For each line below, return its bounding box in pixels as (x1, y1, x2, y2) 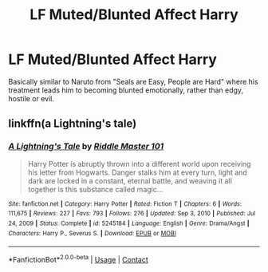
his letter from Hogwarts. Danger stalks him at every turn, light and (27, 168, 247, 177)
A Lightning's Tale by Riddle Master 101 (8, 141, 164, 152)
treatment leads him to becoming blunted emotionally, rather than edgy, (8, 85, 244, 95)
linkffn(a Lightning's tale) (8, 117, 137, 131)
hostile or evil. (8, 93, 54, 103)
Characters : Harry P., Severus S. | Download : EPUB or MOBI (8, 229, 177, 237)
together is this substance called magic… (27, 184, 164, 194)
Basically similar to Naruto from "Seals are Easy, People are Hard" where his (8, 77, 258, 86)
